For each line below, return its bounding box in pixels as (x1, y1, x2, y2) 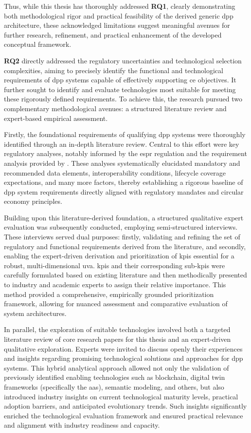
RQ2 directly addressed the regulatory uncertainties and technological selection (4, 55, 242, 65)
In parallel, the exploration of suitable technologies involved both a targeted (4, 324, 231, 335)
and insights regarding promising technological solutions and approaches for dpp (4, 353, 243, 363)
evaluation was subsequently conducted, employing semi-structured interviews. (4, 222, 238, 232)
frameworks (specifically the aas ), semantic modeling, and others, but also (4, 381, 224, 392)
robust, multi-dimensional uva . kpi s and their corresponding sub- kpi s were (4, 260, 225, 270)
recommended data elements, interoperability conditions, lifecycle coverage (4, 167, 226, 177)
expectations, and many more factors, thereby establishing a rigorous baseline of (4, 177, 243, 187)
